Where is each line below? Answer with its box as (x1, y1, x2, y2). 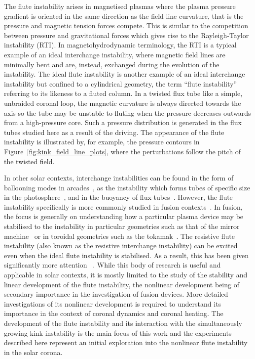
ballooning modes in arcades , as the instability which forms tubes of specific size (4, 182, 250, 192)
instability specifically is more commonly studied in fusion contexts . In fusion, (4, 201, 243, 212)
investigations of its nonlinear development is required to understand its (4, 298, 221, 309)
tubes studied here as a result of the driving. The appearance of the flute (4, 127, 224, 137)
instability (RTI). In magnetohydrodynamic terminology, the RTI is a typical (4, 40, 237, 50)
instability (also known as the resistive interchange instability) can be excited (4, 240, 238, 251)
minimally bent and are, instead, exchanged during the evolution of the (4, 59, 219, 69)
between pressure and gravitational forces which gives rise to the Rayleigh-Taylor (4, 30, 249, 40)
